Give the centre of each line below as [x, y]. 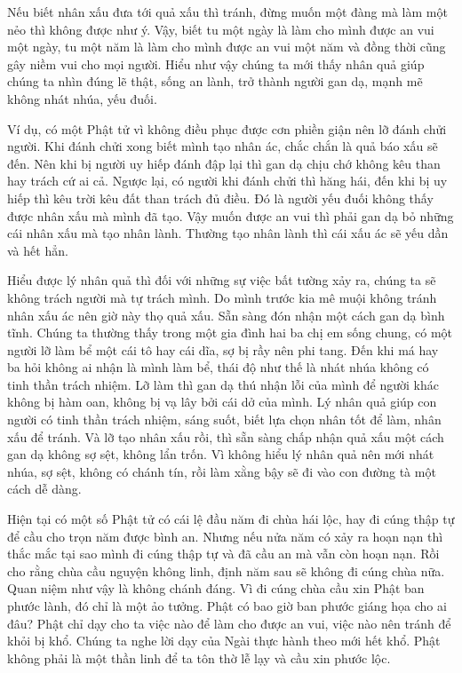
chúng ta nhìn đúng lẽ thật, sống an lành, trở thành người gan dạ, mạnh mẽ [215, 81]
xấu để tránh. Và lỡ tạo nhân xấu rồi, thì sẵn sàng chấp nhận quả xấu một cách [226, 436]
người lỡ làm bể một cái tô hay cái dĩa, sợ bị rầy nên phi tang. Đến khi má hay [223, 349]
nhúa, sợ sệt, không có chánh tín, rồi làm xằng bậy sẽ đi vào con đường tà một [222, 471]
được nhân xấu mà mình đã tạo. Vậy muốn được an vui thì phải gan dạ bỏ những [231, 215]
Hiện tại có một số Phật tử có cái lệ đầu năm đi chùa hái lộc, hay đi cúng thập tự [231, 519]
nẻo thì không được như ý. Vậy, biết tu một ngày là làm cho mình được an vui [221, 29]
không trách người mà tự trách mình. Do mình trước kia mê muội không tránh [222, 297]
